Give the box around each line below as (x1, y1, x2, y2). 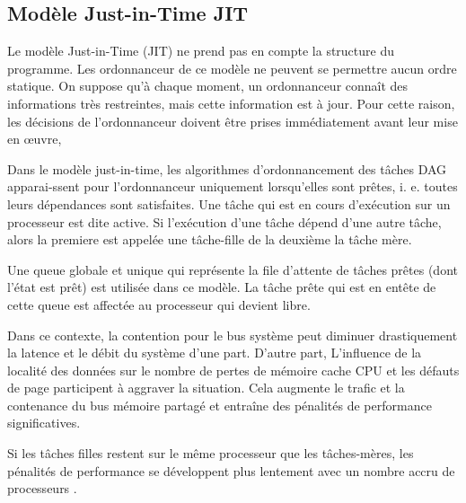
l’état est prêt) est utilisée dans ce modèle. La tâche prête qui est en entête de (7, 278, 436, 296)
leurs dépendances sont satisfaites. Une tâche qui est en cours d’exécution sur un (7, 194, 451, 213)
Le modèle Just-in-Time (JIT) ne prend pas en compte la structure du (7, 41, 395, 60)
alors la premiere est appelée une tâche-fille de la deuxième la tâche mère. (7, 230, 412, 249)
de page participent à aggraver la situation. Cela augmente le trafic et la (7, 378, 405, 397)
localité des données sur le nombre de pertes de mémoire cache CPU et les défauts (7, 360, 460, 379)
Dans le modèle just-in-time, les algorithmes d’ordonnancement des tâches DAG (7, 159, 447, 178)
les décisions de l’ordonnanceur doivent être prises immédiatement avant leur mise (7, 111, 458, 130)
